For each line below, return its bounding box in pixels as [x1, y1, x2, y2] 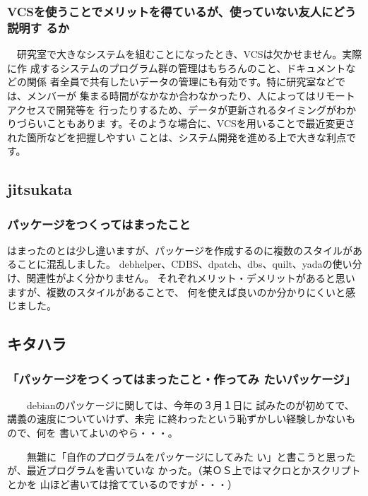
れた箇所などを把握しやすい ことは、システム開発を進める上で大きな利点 [7, 129, 347, 144]
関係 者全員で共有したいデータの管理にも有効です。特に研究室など [26, 74, 336, 89]
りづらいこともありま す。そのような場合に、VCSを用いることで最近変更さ [7, 116, 355, 131]
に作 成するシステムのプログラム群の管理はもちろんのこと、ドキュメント [7, 60, 346, 75]
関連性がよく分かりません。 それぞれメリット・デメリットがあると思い [26, 271, 355, 285]
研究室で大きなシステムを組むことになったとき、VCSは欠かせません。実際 [16, 47, 362, 61]
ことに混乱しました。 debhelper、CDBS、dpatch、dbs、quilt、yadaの [16, 256, 333, 271]
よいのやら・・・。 [88, 425, 178, 440]
